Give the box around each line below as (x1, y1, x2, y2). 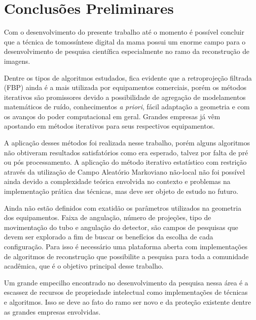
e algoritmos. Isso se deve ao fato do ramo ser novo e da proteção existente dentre (4, 296, 251, 307)
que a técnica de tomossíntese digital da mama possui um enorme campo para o (4, 36, 246, 46)
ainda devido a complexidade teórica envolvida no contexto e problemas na (4, 176, 231, 186)
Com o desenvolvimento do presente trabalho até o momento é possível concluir (4, 27, 245, 37)
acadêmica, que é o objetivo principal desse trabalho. (4, 261, 164, 271)
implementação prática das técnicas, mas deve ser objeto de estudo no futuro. (4, 186, 238, 196)
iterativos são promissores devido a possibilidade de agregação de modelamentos (4, 91, 246, 102)
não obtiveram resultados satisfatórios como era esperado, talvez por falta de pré (4, 147, 248, 157)
